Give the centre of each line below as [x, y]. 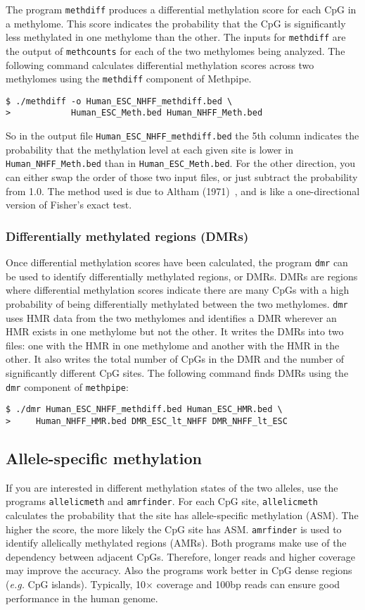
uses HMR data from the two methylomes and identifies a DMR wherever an [171, 317]
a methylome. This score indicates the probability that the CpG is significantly [176, 23]
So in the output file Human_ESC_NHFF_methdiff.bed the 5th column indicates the [182, 136]
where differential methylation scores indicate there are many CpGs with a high [178, 290]
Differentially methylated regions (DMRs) [127, 236]
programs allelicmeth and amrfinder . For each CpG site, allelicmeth [162, 501]
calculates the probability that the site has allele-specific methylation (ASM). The [182, 515]
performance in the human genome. [82, 598]
